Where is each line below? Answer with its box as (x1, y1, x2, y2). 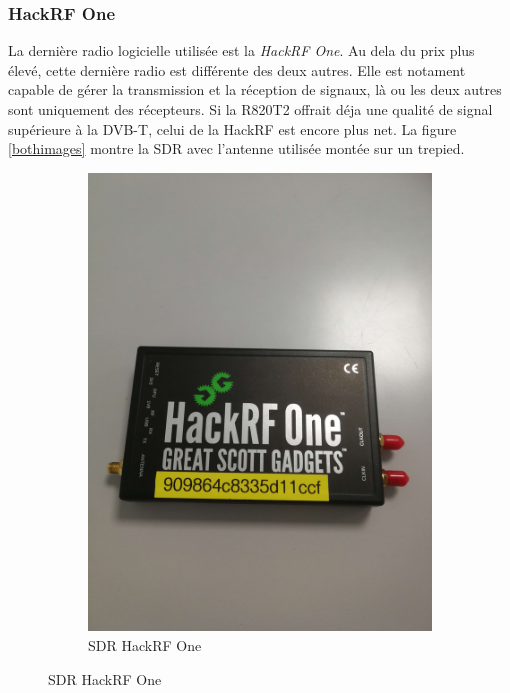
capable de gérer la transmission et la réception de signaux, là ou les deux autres (8, 79, 502, 100)
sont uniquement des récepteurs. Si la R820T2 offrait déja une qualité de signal (8, 99, 493, 119)
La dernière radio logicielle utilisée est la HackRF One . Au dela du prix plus (8, 40, 475, 61)
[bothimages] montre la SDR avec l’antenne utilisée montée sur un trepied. (8, 138, 465, 159)
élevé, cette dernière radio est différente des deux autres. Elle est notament (8, 59, 466, 80)
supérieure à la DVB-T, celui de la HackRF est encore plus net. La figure (8, 118, 457, 139)
